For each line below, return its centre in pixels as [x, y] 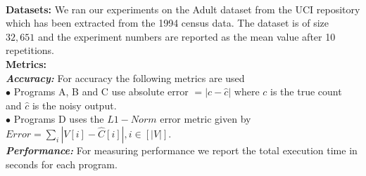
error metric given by [206, 119]
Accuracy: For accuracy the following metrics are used [125, 77]
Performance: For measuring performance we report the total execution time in [182, 150]
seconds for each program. [62, 164]
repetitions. [30, 50]
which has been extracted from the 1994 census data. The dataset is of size [167, 23]
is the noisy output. [74, 105]
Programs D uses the [59, 119]
